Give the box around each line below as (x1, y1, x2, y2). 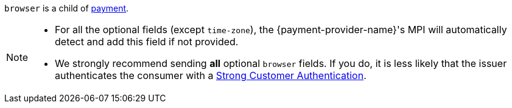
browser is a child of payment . (4, 3, 129, 13)
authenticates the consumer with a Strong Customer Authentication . (55, 69, 366, 81)
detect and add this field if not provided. (55, 36, 239, 48)
